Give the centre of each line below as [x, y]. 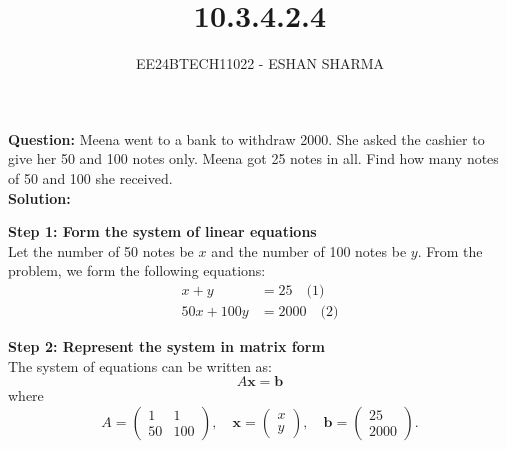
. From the [450, 250]
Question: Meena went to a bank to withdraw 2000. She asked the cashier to [246, 138]
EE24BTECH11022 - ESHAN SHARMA [260, 63]
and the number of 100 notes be [309, 250]
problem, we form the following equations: [137, 270]
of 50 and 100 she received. [90, 177]
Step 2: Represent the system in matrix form [166, 345]
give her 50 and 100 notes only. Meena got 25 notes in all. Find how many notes [253, 158]
